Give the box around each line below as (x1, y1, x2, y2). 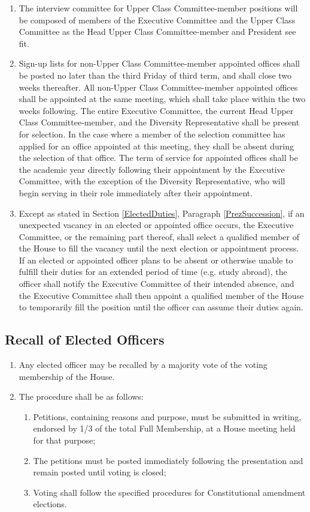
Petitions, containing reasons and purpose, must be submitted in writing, (33, 410, 302, 423)
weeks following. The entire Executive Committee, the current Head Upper (19, 104, 294, 116)
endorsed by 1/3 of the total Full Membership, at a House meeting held (33, 422, 296, 435)
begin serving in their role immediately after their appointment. (19, 186, 253, 199)
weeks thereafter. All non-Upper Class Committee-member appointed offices (19, 80, 298, 93)
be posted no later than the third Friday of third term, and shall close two (19, 68, 292, 81)
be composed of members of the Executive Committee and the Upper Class (19, 13, 296, 26)
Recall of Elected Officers (5, 330, 165, 349)
